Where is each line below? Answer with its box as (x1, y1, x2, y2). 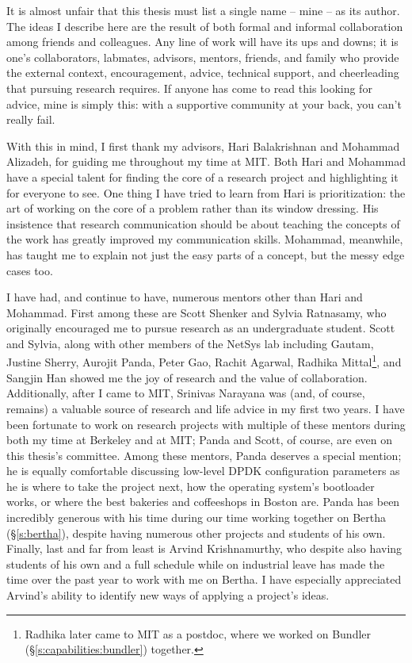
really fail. (6, 111, 55, 128)
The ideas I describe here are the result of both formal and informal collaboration (6, 17, 403, 34)
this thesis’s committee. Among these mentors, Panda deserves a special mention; (6, 446, 402, 463)
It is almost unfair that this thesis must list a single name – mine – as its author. (6, 2, 400, 18)
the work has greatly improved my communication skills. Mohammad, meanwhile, (6, 231, 403, 247)
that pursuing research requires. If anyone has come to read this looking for (6, 79, 372, 96)
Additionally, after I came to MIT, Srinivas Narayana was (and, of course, (6, 385, 365, 401)
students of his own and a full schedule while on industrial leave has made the (6, 555, 385, 572)
